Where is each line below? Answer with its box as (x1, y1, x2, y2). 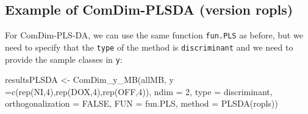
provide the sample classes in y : (5, 52, 123, 65)
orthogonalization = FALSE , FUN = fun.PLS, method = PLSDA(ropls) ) (5, 97, 278, 110)
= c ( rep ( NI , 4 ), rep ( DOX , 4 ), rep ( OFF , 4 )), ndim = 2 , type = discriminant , (5, 85, 273, 98)
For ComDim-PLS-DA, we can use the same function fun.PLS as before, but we (5, 29, 303, 41)
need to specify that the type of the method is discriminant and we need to (5, 40, 293, 53)
